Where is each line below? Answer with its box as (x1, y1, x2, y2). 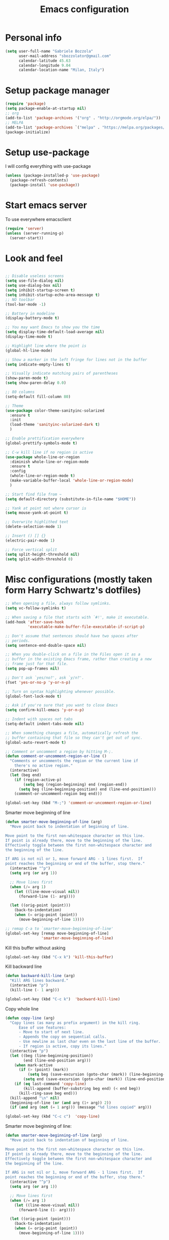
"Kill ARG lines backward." (10, 978, 69, 983)
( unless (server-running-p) (5, 231, 64, 236)
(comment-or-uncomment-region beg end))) (14, 791, 102, 796)
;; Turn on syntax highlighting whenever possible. (5, 689, 116, 694)
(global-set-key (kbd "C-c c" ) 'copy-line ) (5, 1114, 100, 1119)
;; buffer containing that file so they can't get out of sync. (5, 735, 143, 740)
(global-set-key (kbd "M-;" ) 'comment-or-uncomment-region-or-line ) (5, 801, 152, 806)
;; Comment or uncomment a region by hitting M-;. (5, 749, 114, 754)
